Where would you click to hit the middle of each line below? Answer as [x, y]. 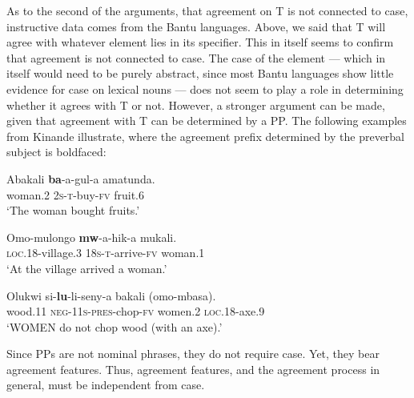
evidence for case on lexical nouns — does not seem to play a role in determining [205, 88]
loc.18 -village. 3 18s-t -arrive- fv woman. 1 [106, 253]
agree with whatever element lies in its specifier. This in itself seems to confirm [200, 42]
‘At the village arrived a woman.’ [87, 268]
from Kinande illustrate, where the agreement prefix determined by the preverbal [206, 136]
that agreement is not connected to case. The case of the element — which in [196, 57]
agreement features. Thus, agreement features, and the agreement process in [193, 369]
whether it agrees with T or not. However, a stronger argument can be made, [196, 105]
